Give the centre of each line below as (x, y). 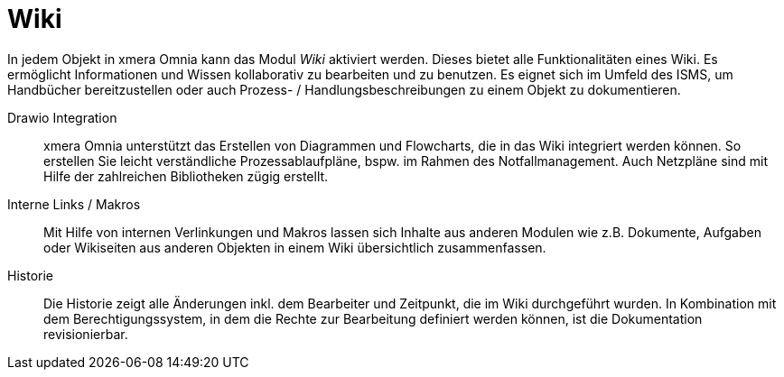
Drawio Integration (62, 117)
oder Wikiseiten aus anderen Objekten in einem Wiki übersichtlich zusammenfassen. (295, 247)
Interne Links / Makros (74, 204)
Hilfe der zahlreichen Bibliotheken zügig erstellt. (186, 176)
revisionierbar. (86, 334)
